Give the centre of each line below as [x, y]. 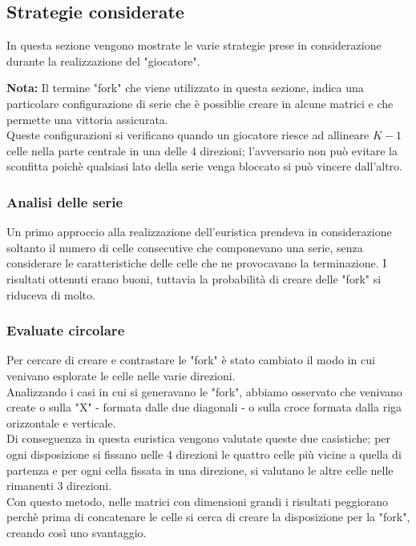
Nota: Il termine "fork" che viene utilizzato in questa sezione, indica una [185, 88]
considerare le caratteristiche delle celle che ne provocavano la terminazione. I [197, 263]
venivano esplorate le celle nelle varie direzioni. [121, 375]
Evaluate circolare [66, 330]
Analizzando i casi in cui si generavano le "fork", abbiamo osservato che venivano [204, 391]
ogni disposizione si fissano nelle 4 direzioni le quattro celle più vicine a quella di [204, 454]
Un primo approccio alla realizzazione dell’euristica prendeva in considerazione [199, 232]
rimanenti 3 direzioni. [59, 486]
